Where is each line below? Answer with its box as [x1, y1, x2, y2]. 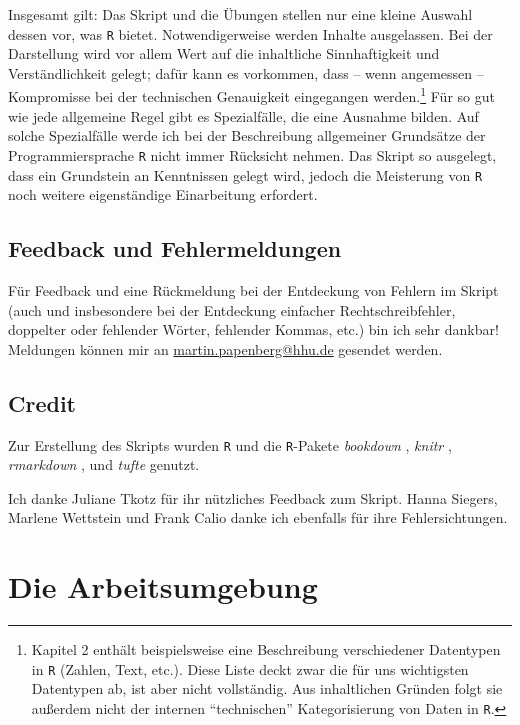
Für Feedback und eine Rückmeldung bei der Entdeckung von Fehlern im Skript [8, 279, 499, 300]
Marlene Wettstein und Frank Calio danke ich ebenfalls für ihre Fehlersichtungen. [8, 507, 508, 528]
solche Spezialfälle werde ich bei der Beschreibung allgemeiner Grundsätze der [8, 125, 486, 146]
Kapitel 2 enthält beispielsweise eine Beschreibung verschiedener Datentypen [31, 639, 501, 660]
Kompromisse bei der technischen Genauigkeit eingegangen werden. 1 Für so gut [8, 83, 495, 107]
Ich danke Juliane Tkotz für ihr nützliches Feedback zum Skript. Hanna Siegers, [8, 487, 498, 508]
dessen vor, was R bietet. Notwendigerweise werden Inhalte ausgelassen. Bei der [8, 23, 493, 44]
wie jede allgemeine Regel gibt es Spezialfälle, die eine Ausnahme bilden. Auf [8, 105, 479, 126]
